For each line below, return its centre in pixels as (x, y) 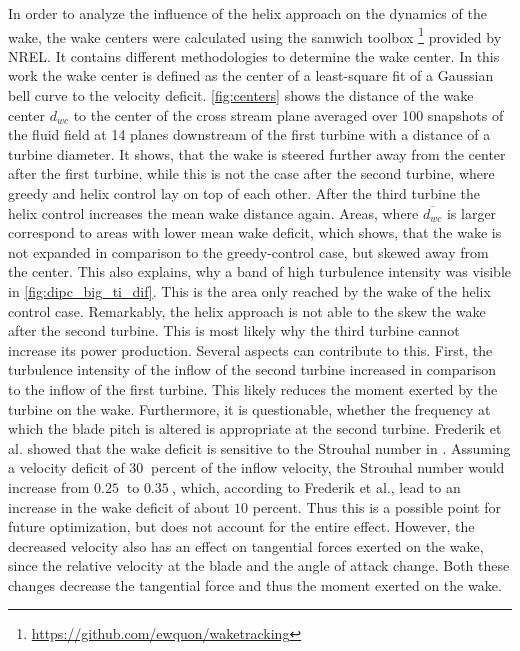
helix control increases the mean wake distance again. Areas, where (213, 212)
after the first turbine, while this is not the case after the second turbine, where (251, 173)
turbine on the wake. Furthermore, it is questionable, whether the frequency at (249, 408)
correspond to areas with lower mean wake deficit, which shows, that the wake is (255, 232)
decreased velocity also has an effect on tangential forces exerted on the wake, (246, 545)
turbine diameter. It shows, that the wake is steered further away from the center (257, 153)
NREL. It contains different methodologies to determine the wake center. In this (254, 55)
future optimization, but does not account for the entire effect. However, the (241, 526)
